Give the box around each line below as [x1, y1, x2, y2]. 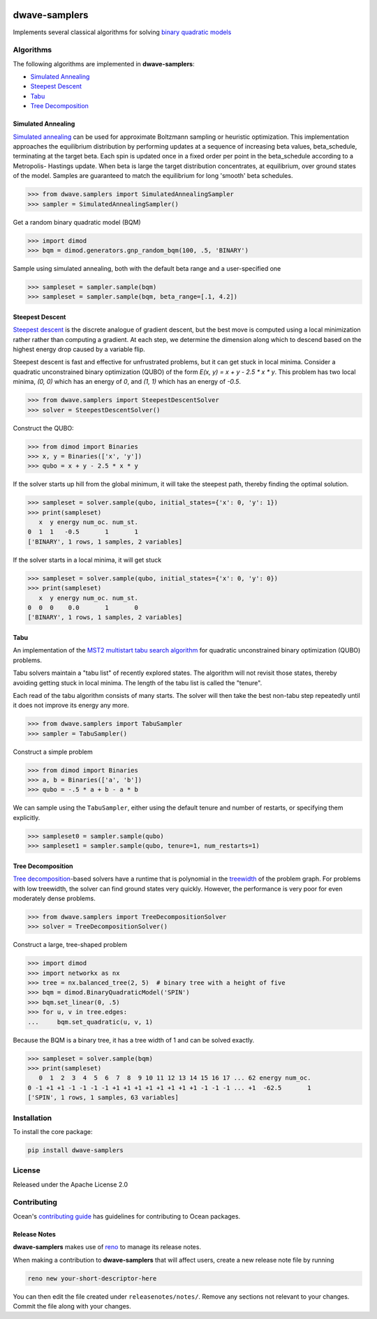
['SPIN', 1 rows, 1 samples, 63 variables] [27, 1094, 179, 1102]
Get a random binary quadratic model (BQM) [13, 218, 141, 226]
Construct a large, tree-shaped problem [13, 941, 128, 949]
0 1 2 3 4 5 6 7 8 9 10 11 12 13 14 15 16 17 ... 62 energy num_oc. [38, 1074, 311, 1082]
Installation [13, 1113, 52, 1123]
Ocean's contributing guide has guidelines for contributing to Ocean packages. [13, 1212, 241, 1221]
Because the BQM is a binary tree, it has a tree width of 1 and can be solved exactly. [13, 1036, 255, 1044]
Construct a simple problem [13, 747, 94, 756]
